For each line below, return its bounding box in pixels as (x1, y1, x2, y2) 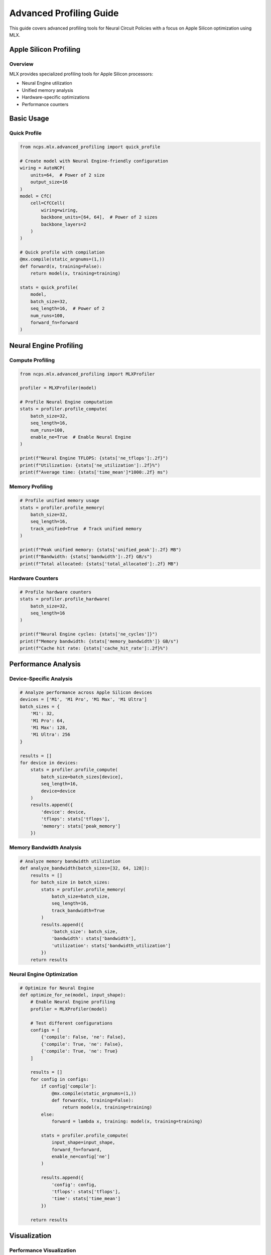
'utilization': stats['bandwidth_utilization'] (51, 943, 171, 948)
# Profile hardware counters (20, 589, 92, 595)
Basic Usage (9, 114, 49, 123)
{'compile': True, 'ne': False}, (41, 1041, 123, 1047)
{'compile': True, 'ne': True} (41, 1048, 118, 1054)
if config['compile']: (41, 1083, 97, 1089)
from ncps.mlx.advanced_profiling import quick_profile (20, 144, 161, 150)
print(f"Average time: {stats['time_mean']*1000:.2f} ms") (20, 469, 168, 475)
